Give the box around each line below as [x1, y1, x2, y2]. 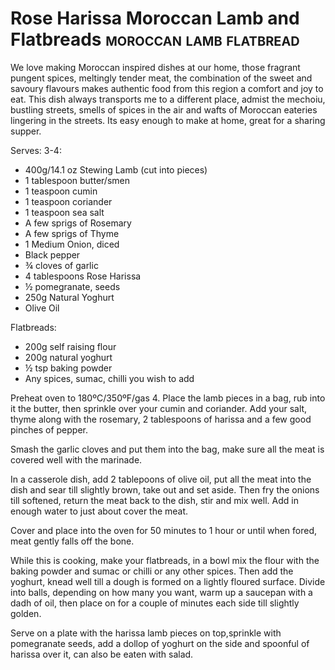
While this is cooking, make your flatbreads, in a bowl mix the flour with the [10, 554, 320, 566]
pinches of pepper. [10, 423, 88, 436]
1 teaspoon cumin [24, 185, 98, 197]
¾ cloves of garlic [24, 259, 99, 271]
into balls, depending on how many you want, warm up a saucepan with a [10, 586, 313, 598]
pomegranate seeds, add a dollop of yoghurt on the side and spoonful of [10, 637, 310, 649]
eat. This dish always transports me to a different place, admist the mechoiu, [10, 93, 326, 105]
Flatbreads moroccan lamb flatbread [10, 28, 300, 51]
